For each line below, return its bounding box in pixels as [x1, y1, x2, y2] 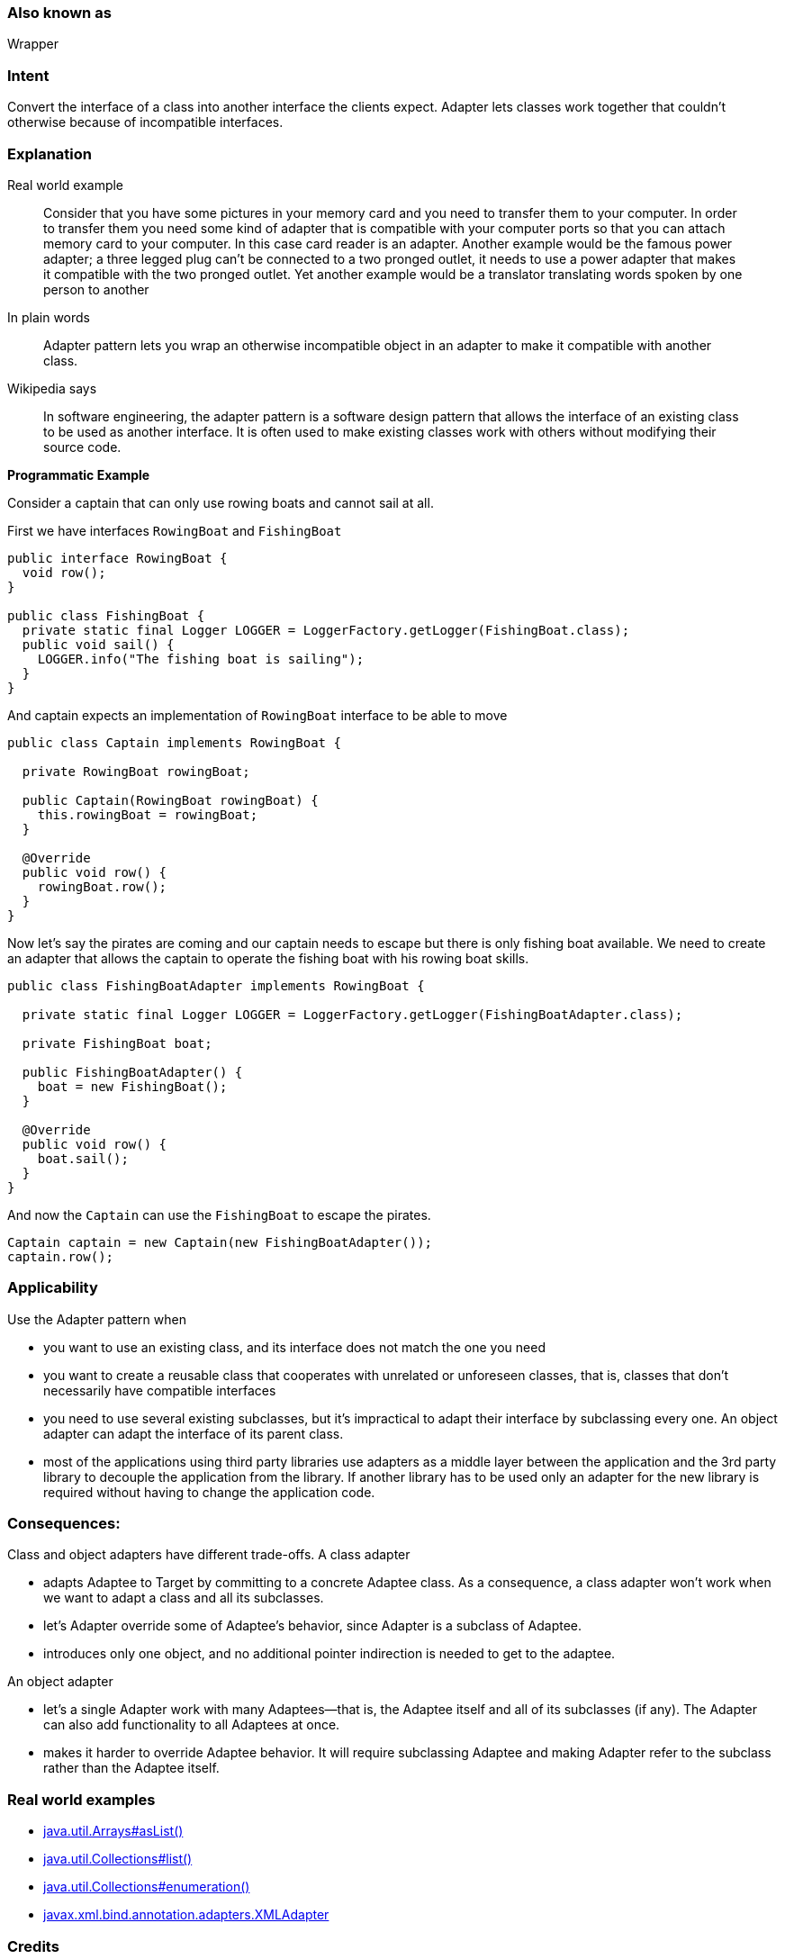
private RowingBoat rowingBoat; [22, 763, 250, 779]
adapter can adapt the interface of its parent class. [43, 1425, 344, 1441]
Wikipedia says [7, 380, 97, 396]
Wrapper [7, 36, 59, 52]
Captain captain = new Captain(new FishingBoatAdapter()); [7, 1234, 433, 1250]
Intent [7, 66, 50, 85]
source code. [43, 438, 122, 455]
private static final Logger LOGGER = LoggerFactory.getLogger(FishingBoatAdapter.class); [22, 1007, 683, 1022]
